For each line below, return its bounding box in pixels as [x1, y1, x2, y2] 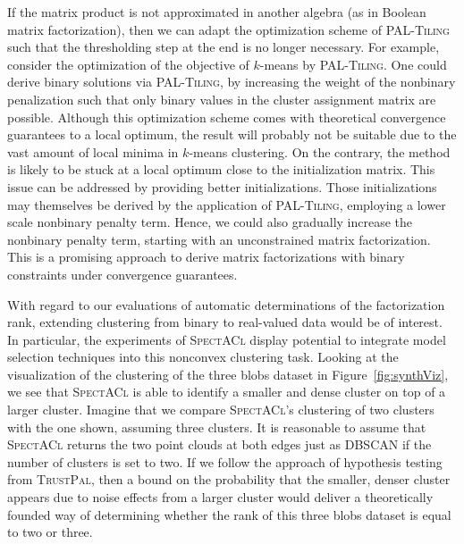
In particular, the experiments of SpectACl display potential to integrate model [7, 330, 446, 348]
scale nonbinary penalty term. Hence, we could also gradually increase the [7, 213, 413, 231]
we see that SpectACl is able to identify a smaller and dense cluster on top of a [7, 382, 446, 401]
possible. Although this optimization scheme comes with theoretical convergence [7, 107, 446, 126]
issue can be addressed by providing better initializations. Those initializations [7, 177, 437, 196]
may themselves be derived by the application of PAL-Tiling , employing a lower [7, 195, 446, 213]
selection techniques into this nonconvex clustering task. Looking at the [7, 347, 399, 366]
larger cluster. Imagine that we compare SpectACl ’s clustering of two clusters [7, 400, 434, 419]
